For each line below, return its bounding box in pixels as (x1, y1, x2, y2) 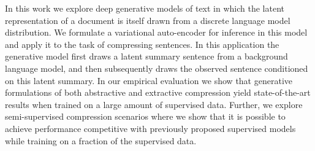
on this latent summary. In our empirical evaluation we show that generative (5, 74, 292, 87)
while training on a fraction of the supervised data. (5, 134, 197, 147)
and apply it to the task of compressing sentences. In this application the (5, 37, 279, 50)
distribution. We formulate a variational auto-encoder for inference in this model (5, 26, 308, 39)
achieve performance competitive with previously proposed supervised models (5, 122, 296, 134)
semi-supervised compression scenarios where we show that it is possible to (5, 110, 286, 123)
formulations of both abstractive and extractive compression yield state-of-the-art (5, 86, 311, 99)
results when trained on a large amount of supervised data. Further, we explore (5, 98, 303, 110)
